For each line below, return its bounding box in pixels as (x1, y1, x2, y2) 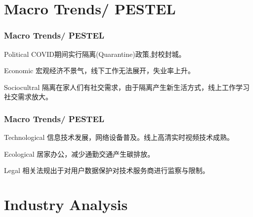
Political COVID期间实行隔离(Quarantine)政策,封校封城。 (4, 48, 186, 59)
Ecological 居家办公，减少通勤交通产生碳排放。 (4, 148, 155, 159)
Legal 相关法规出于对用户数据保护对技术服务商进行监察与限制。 (4, 165, 210, 175)
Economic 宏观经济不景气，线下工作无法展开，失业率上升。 (4, 65, 195, 76)
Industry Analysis (4, 194, 128, 215)
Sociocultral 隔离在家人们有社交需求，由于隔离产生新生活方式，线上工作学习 (4, 82, 250, 92)
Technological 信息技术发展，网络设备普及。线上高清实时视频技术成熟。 (4, 132, 234, 142)
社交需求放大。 (4, 91, 52, 102)
